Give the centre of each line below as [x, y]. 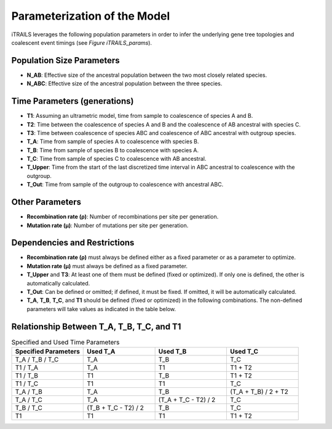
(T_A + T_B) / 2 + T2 [259, 392]
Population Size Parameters [65, 60]
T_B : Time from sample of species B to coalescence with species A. [113, 150]
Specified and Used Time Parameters [65, 342]
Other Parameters [46, 202]
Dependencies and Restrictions [73, 243]
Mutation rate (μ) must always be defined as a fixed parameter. [107, 266]
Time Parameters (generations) [73, 101]
